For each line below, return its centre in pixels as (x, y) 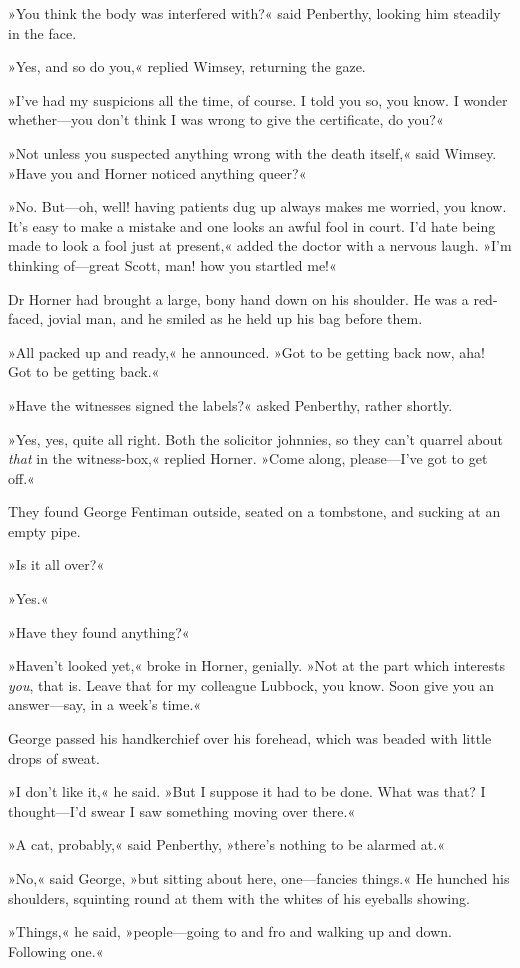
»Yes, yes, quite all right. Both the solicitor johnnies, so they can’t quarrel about (256, 438)
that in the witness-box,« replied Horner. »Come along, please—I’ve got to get (248, 458)
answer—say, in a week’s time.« (105, 704)
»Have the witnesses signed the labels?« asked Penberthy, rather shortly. (230, 404)
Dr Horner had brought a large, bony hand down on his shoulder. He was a (238, 298)
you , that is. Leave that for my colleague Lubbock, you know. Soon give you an (251, 684)
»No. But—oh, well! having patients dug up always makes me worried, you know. (257, 206)
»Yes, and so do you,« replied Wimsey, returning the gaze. (187, 66)
